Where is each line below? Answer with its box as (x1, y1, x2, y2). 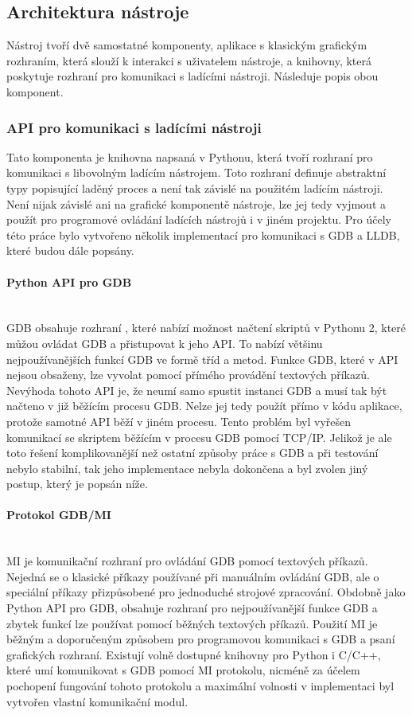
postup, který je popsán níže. (6, 475, 148, 492)
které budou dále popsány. (6, 242, 134, 259)
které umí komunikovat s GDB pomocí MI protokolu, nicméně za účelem (6, 662, 360, 678)
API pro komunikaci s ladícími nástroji (6, 117, 262, 137)
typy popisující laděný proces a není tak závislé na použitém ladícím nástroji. (6, 179, 383, 196)
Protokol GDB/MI (6, 506, 111, 523)
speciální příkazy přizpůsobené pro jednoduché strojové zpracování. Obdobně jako (6, 584, 406, 600)
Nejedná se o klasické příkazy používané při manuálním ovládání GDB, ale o (6, 568, 379, 584)
